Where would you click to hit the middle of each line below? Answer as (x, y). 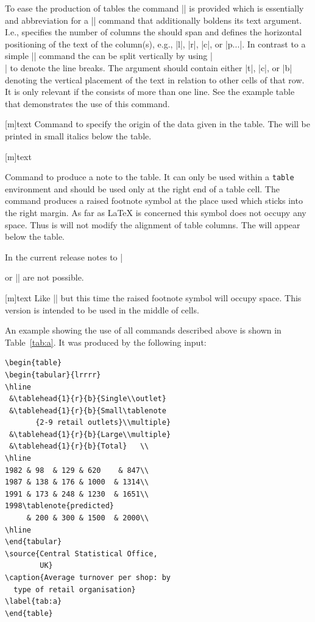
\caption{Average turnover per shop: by (88, 578)
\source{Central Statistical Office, (81, 554)
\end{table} (29, 613)
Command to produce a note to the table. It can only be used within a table (150, 177)
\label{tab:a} (34, 602)
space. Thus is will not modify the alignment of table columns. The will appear (153, 224)
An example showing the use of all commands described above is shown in (143, 330)
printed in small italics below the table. (78, 135)
